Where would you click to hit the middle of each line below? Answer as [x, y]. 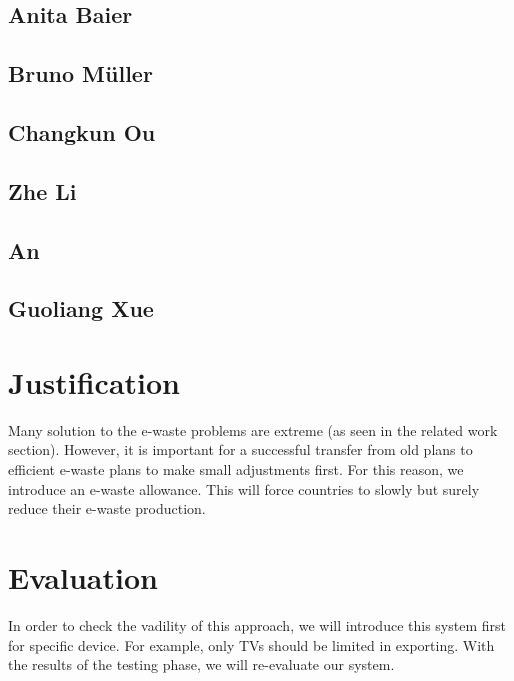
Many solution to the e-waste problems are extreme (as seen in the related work [253, 429]
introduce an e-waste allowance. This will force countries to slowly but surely [244, 488]
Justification [94, 381]
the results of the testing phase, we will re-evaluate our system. [201, 664]
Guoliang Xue [81, 308]
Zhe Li [42, 190]
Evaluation [83, 576]
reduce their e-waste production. [107, 508]
